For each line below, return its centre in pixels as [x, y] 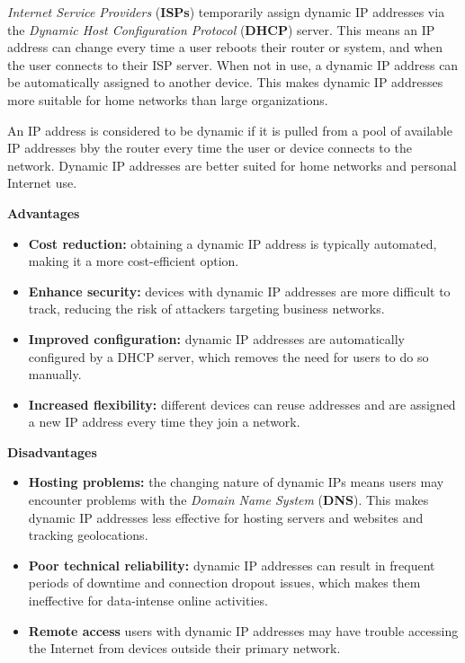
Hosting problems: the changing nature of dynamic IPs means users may [236, 482]
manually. [55, 374]
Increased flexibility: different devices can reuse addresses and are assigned [242, 404]
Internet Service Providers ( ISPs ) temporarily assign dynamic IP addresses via [226, 12]
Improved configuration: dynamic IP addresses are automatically [216, 338]
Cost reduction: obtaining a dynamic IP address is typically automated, [232, 243]
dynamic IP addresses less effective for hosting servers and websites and [226, 517]
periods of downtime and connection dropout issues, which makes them [224, 583]
